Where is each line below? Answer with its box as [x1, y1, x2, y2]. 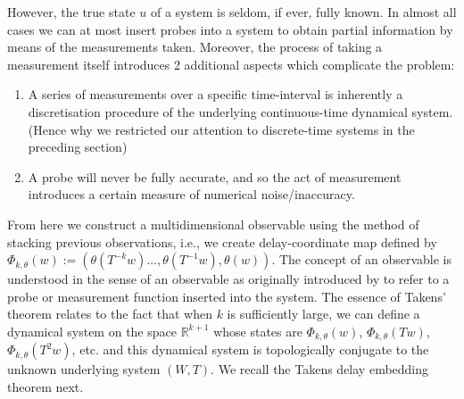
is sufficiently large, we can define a [227, 304, 420, 323]
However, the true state [7, 3, 136, 21]
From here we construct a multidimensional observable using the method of [7, 214, 419, 233]
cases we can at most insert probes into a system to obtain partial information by [7, 20, 453, 38]
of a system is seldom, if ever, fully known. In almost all [150, 3, 457, 21]
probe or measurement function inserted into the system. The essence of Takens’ [7, 287, 446, 305]
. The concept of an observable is [271, 250, 452, 269]
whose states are [213, 321, 302, 340]
